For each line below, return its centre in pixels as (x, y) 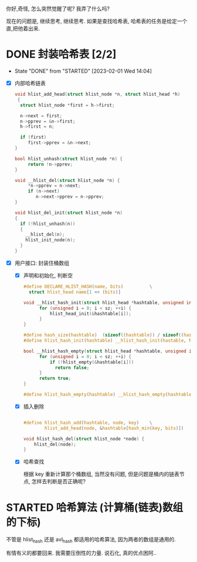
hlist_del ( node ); (55, 444)
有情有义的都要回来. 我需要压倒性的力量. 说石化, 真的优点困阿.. (81, 553)
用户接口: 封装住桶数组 (42, 263)
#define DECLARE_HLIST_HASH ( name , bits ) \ (88, 287)
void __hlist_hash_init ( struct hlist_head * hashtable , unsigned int (109, 302)
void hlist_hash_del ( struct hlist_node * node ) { (84, 439)
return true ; (55, 378)
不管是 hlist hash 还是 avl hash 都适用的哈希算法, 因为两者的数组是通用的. (91, 540)
